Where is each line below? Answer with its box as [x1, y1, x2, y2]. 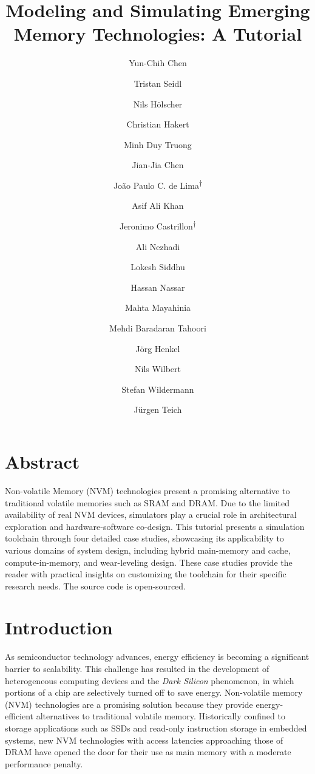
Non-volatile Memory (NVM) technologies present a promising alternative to [5, 484, 290, 497]
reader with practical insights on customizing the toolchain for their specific [5, 568, 286, 580]
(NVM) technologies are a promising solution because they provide [5, 698, 253, 710]
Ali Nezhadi [135, 240, 180, 253]
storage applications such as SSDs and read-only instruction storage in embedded [5, 721, 307, 734]
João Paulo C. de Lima [113, 178, 199, 191]
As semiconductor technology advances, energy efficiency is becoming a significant [5, 650, 310, 663]
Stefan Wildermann [121, 382, 194, 395]
